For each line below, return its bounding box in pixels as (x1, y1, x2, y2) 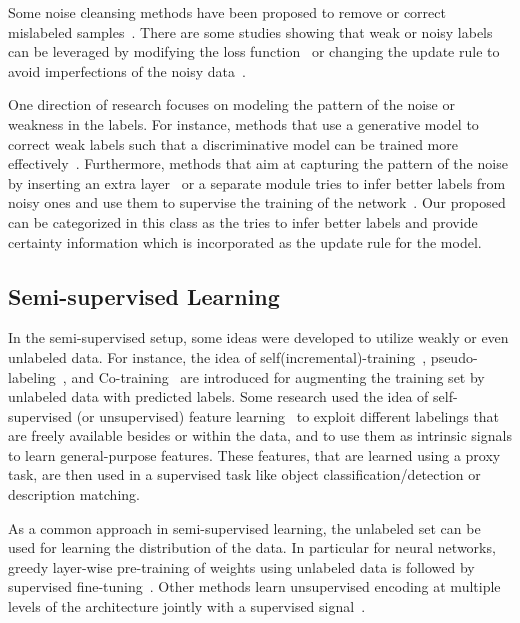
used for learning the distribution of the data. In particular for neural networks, (8, 537, 496, 558)
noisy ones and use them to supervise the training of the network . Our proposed (8, 192, 506, 213)
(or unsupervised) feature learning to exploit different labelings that (76, 405, 500, 426)
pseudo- (430, 346, 478, 367)
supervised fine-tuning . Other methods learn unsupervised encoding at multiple (8, 576, 501, 597)
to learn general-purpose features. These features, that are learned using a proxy (8, 444, 501, 465)
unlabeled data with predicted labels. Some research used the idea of (8, 386, 429, 407)
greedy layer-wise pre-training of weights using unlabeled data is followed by (8, 556, 475, 577)
